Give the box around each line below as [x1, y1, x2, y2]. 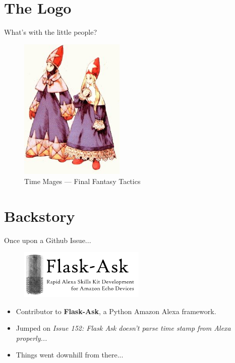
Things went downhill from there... [16, 349, 124, 360]
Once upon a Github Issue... [4, 234, 91, 245]
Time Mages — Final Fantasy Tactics [24, 175, 141, 186]
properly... [16, 332, 47, 343]
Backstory [4, 205, 75, 226]
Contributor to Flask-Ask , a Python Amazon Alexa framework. [16, 306, 216, 316]
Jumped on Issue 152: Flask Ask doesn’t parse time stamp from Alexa [16, 323, 231, 333]
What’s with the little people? [4, 27, 97, 37]
